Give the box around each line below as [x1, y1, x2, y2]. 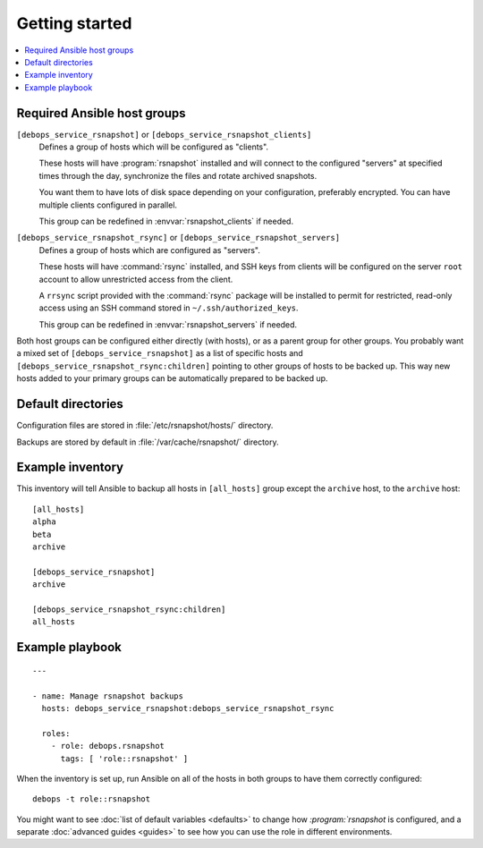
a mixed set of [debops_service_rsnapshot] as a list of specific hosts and [16, 348, 303, 359]
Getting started [16, 13, 132, 33]
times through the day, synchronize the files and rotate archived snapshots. [38, 170, 318, 181]
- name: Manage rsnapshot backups [32, 691, 183, 701]
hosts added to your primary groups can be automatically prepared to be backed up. [16, 373, 328, 384]
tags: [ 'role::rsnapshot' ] [60, 753, 189, 764]
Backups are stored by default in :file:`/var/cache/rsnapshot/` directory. [16, 437, 279, 447]
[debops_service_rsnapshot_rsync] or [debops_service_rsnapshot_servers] [16, 233, 340, 243]
